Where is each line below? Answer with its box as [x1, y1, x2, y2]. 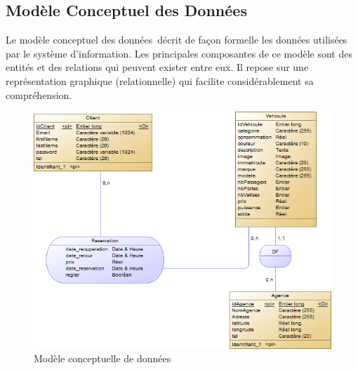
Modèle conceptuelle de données [34, 351, 171, 366]
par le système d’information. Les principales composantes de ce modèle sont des [6, 46, 352, 60]
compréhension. [6, 87, 72, 102]
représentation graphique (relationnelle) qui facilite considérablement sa [6, 73, 314, 88]
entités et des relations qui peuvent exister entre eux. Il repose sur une [6, 60, 309, 74]
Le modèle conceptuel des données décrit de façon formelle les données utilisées [6, 32, 347, 47]
